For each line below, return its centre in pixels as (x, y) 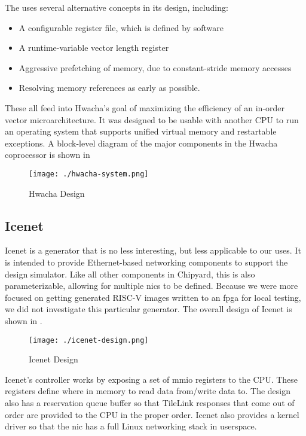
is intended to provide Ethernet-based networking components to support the (146, 262)
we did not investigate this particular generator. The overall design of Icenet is (149, 309)
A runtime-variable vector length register (94, 48)
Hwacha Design (57, 193)
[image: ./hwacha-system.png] (89, 174)
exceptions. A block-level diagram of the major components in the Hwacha (141, 143)
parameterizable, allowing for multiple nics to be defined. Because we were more (152, 286)
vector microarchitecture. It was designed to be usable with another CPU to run (152, 119)
